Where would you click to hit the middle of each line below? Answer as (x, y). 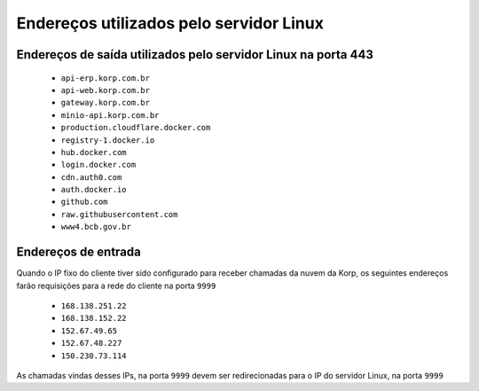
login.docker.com (98, 165)
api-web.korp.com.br (106, 90)
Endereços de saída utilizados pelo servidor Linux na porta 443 (195, 55)
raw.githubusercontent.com (119, 214)
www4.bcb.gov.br (96, 227)
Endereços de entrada (79, 252)
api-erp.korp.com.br (106, 78)
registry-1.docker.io (108, 140)
